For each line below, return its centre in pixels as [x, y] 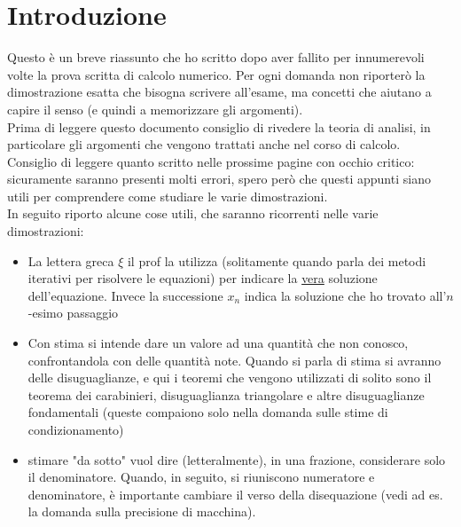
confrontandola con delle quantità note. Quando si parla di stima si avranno [234, 360]
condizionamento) [76, 429]
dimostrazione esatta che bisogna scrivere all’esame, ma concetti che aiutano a [219, 92]
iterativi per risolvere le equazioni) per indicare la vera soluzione [203, 278]
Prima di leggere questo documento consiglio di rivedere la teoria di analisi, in [219, 126]
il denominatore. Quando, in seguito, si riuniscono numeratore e [201, 477]
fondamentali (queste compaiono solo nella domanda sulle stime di [208, 412]
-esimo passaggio [73, 313]
